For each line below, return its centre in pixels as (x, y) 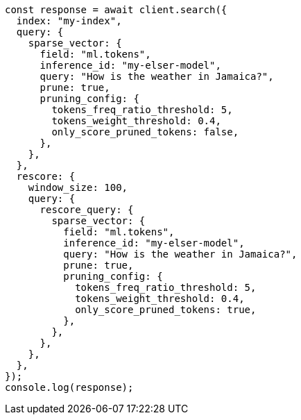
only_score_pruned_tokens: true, (166, 310)
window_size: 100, (78, 187)
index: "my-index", (69, 21)
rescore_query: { (87, 210)
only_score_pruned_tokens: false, (145, 132)
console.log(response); (69, 387)
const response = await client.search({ (116, 10)
